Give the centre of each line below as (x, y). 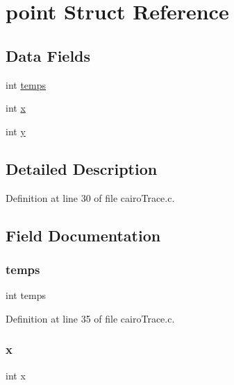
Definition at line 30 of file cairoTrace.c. (90, 197)
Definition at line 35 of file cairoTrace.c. (90, 318)
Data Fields (48, 55)
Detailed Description (82, 168)
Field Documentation (83, 235)
